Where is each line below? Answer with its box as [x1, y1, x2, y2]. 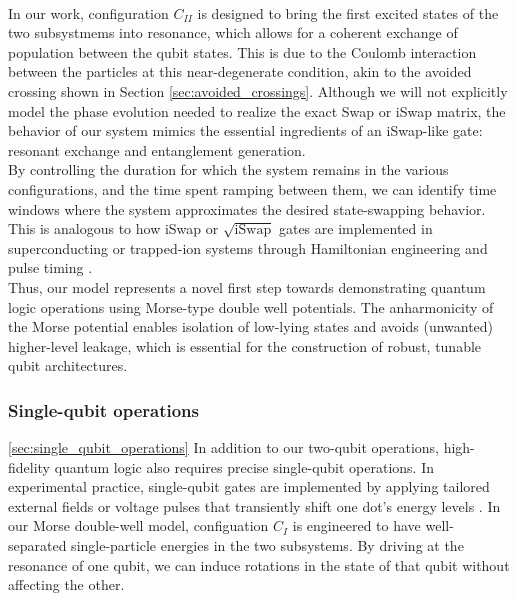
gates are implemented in [278, 218, 433, 239]
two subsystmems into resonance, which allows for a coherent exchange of [8, 22, 458, 43]
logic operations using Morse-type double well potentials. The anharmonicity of [8, 296, 494, 317]
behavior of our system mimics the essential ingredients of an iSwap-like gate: [8, 120, 483, 141]
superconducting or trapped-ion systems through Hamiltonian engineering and [8, 237, 488, 258]
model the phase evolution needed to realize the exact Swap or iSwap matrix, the [8, 100, 506, 121]
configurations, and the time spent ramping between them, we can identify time [8, 178, 497, 199]
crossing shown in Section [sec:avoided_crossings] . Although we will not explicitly [8, 80, 508, 101]
